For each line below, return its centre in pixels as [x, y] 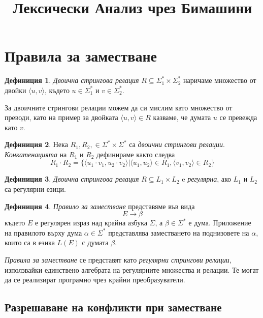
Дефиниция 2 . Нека [36, 144]
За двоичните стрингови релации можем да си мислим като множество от [119, 107]
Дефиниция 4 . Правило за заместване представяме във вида [100, 206]
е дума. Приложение [220, 223]
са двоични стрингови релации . [177, 144]
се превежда [238, 117]
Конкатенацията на [36, 154]
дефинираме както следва [136, 154]
